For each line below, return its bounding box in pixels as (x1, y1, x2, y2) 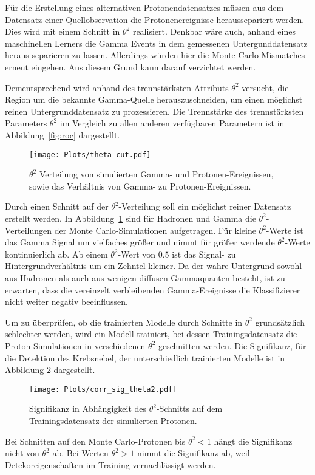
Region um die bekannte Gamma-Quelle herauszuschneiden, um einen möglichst (5, 93, 303, 106)
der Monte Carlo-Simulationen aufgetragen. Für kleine (54, 224, 256, 236)
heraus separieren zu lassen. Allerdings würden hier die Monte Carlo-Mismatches (5, 49, 305, 61)
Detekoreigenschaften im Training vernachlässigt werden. (5, 458, 216, 471)
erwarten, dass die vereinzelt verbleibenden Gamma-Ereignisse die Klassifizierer (5, 283, 300, 296)
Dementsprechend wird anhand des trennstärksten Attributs (5, 81, 229, 94)
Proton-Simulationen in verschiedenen (5, 339, 146, 352)
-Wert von (118, 247, 156, 260)
